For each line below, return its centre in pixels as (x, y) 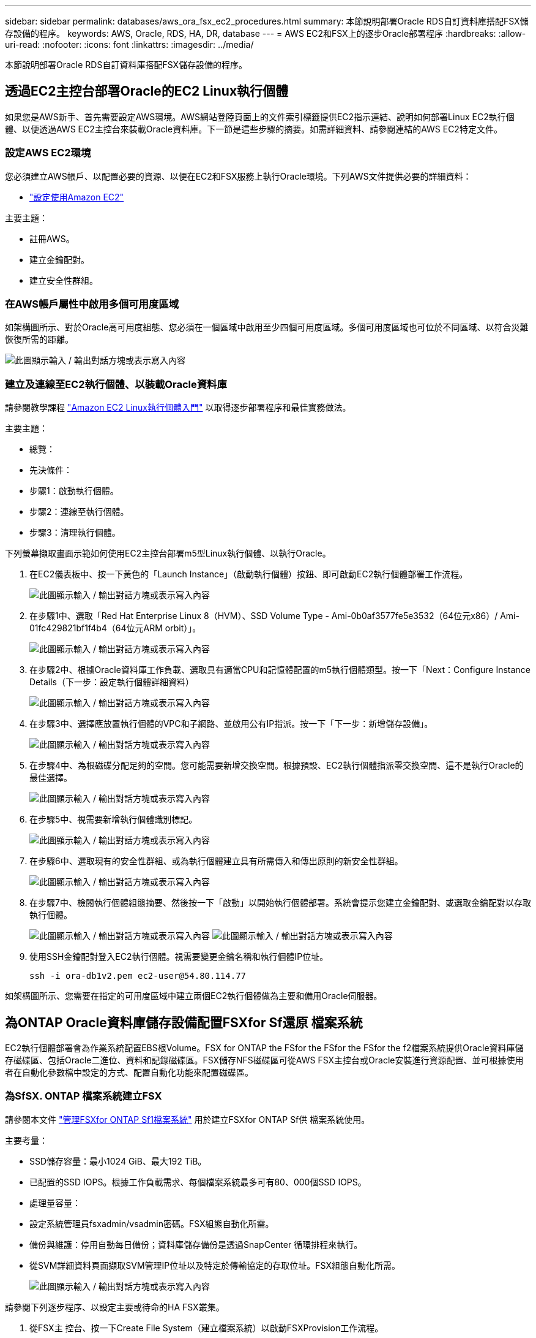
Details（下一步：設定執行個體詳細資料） (112, 682)
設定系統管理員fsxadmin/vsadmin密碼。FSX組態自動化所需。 (152, 1223)
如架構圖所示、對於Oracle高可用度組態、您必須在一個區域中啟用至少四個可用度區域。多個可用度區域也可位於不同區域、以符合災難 (267, 327)
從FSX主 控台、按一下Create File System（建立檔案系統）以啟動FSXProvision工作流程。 (207, 1328)
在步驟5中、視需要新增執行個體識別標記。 (114, 819)
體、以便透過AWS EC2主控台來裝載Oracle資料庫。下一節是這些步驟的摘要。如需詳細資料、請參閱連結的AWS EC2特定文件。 (254, 129)
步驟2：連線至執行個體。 (79, 512)
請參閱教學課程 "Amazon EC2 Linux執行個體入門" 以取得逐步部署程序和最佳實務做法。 (178, 408)
